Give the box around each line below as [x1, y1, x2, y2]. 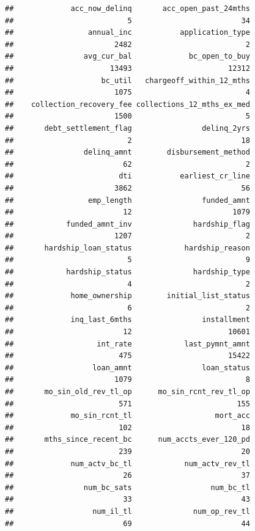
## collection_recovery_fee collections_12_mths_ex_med [5, 100, 250, 109]
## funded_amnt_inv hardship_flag [5, 219, 250, 229]
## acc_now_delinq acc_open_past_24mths [5, 4, 250, 13]
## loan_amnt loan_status [5, 363, 250, 372]
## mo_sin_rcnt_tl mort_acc [5, 411, 250, 420]
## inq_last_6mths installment [5, 315, 250, 324]
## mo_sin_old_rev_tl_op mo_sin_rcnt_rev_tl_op [5, 387, 250, 396]
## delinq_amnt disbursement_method [5, 148, 250, 157]
